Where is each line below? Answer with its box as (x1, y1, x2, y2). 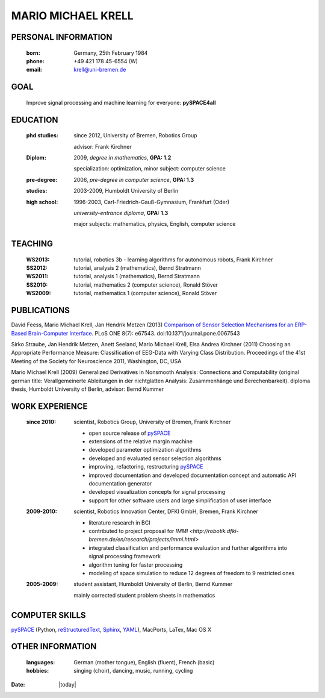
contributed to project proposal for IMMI (88, 527, 188, 534)
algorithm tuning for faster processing (88, 561, 183, 569)
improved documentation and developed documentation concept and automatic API (88, 472, 297, 479)
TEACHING (11, 238, 54, 249)
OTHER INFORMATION (11, 641, 97, 652)
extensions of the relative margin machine (88, 438, 193, 445)
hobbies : (26, 667, 49, 675)
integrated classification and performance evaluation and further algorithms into (88, 544, 288, 551)
